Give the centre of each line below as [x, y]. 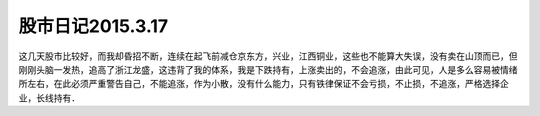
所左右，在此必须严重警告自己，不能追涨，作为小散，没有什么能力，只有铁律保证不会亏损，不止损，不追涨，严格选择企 [263, 84]
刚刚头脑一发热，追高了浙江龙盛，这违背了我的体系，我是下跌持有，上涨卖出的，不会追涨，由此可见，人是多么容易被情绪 [268, 69]
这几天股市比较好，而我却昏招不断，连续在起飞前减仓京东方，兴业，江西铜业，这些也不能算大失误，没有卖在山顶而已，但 [268, 56]
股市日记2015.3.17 [93, 26]
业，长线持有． [49, 97]
